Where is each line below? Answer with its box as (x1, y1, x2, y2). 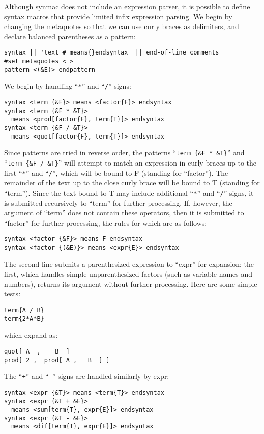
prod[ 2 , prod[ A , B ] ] (4, 356, 110, 364)
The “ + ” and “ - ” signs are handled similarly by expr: (4, 371, 169, 382)
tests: (4, 288, 21, 299)
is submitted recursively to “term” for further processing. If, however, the (4, 197, 232, 208)
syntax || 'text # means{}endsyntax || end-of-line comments (4, 49, 219, 57)
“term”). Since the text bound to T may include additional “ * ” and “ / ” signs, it (4, 187, 254, 198)
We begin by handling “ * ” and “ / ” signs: (4, 80, 131, 91)
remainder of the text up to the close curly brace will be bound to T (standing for (4, 177, 260, 188)
